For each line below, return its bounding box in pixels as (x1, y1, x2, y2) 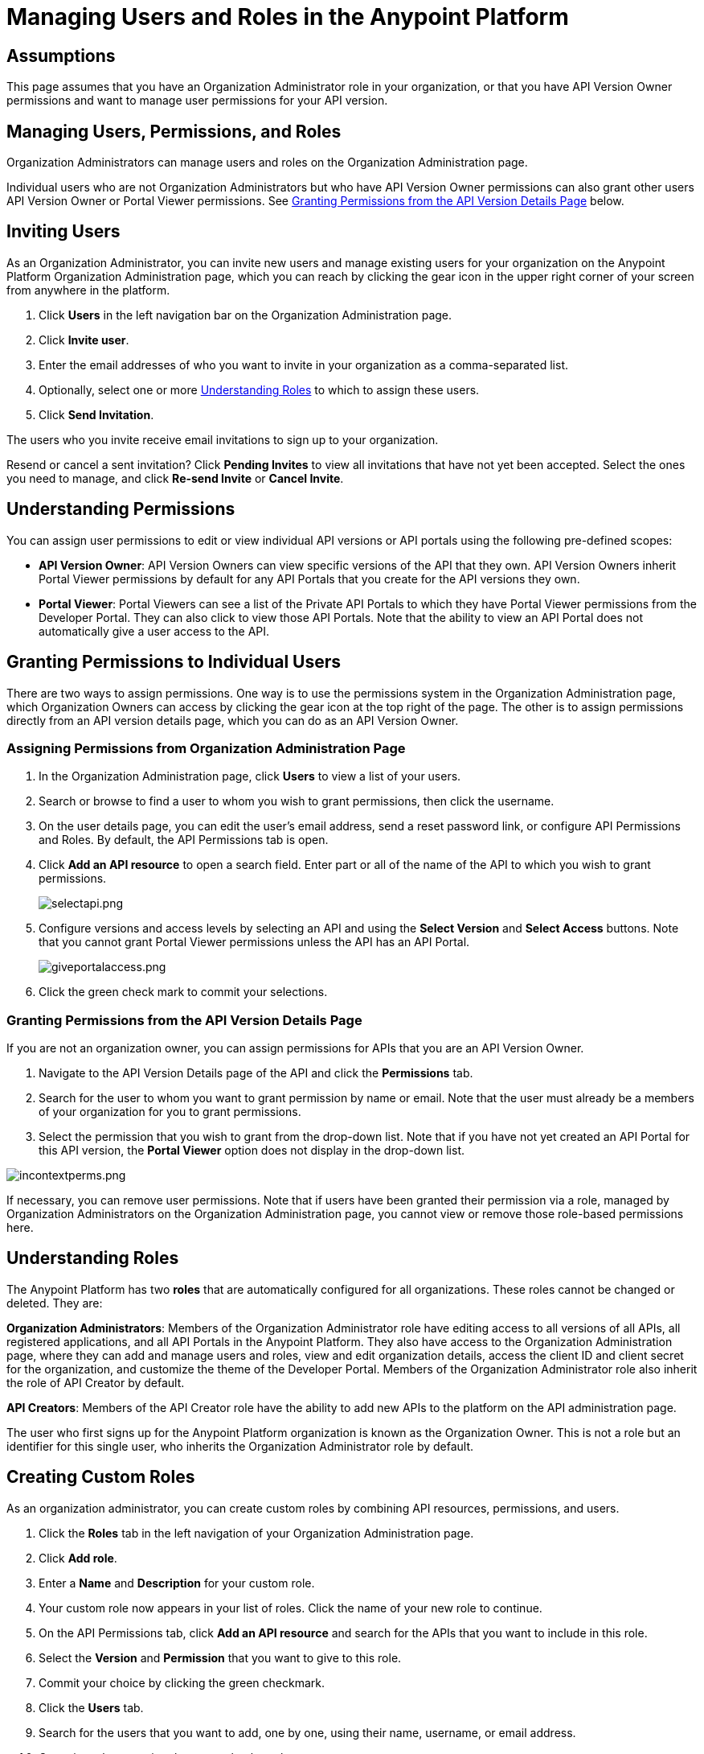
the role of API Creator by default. (6, 1375, 185, 1390)
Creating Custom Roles (6, 1467, 195, 1488)
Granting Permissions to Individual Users (6, 652, 342, 673)
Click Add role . (39, 1550, 117, 1565)
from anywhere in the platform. (6, 282, 170, 297)
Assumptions (6, 45, 116, 66)
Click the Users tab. (39, 1700, 144, 1715)
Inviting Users (6, 221, 121, 242)
